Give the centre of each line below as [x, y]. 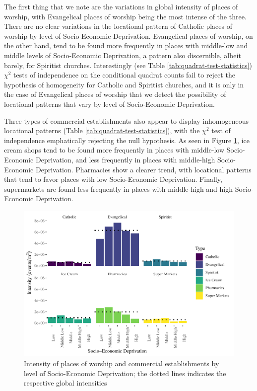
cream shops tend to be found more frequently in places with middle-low [114, 150]
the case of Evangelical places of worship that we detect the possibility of [115, 94]
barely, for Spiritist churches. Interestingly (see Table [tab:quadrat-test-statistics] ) [128, 65]
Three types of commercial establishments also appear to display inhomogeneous [126, 120]
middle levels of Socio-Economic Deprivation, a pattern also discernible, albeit [123, 55]
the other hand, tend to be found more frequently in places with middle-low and [126, 45]
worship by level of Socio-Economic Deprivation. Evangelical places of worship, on [128, 36]
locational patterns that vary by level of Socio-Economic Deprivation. [109, 104]
